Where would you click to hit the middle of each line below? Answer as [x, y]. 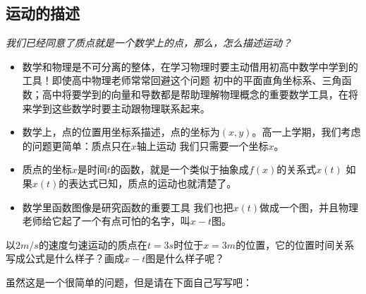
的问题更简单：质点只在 [77, 145]
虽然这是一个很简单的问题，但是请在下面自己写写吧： [129, 282]
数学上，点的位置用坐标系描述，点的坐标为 [121, 132]
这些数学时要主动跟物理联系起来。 [131, 108]
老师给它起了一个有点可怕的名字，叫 [106, 221]
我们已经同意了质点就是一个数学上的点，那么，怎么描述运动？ [149, 43]
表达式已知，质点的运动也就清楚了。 [153, 183]
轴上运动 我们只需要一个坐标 [202, 145]
